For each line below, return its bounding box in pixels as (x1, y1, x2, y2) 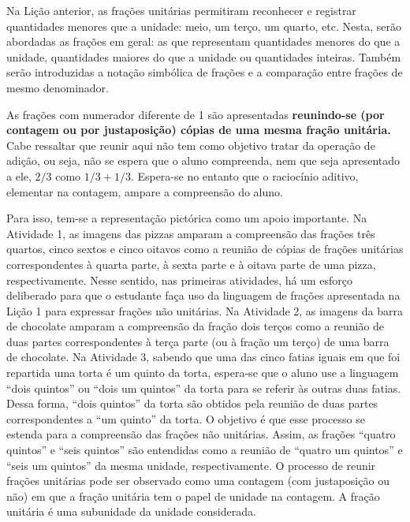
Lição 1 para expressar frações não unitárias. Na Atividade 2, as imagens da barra (6, 302, 403, 319)
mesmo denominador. (6, 79, 110, 95)
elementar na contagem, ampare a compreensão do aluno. (6, 183, 283, 199)
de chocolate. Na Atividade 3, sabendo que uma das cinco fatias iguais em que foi (6, 349, 401, 365)
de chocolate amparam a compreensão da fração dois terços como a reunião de (6, 318, 385, 334)
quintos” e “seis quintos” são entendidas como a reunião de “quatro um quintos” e (6, 442, 403, 458)
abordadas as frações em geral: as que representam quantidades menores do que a (6, 33, 401, 50)
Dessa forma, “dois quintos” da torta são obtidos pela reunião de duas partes (6, 395, 378, 412)
